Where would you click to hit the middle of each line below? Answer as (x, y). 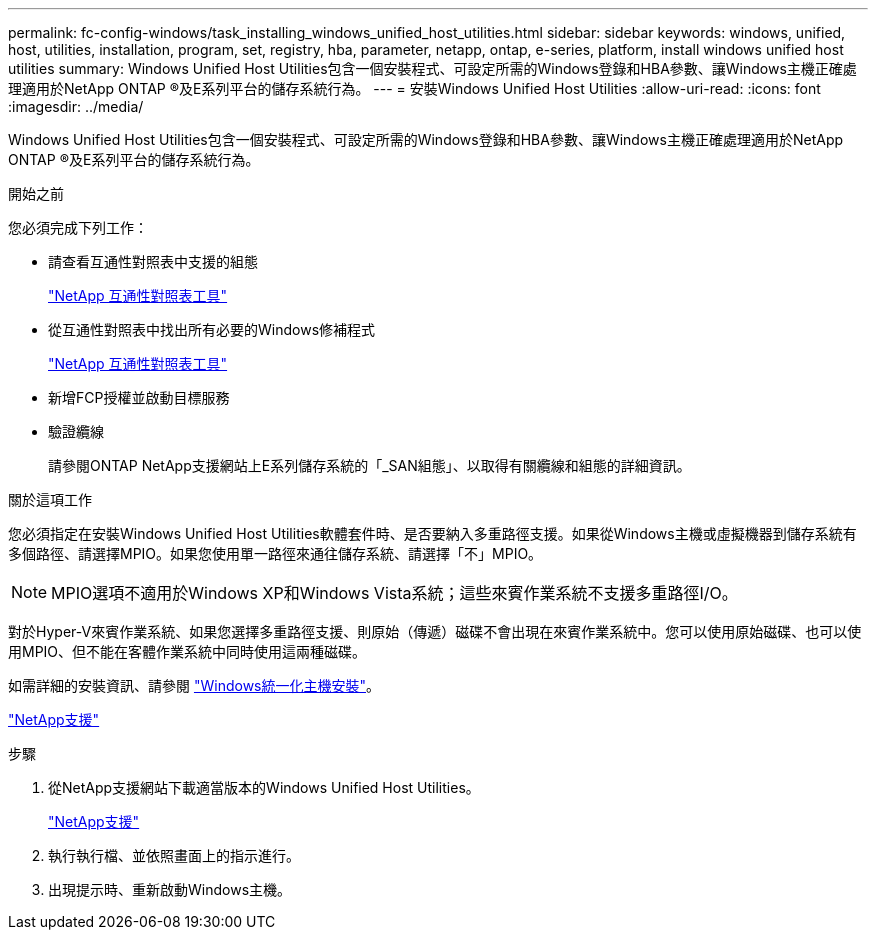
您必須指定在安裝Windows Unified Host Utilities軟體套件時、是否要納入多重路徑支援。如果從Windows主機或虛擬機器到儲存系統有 (432, 533)
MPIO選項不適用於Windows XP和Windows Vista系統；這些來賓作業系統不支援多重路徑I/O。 (394, 593)
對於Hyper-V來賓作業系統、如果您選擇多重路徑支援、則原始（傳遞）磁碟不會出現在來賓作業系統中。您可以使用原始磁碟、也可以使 (435, 631)
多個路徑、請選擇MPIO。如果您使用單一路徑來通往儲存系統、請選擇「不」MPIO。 (275, 553)
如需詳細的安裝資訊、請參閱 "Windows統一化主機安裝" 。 (194, 685)
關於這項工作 (50, 499)
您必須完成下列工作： (78, 227)
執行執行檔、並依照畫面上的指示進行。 (174, 855)
